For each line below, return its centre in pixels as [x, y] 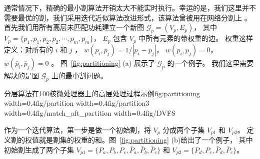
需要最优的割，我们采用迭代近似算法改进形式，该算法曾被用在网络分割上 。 [128, 17]
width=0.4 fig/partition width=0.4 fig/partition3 [77, 103]
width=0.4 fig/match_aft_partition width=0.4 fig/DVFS [90, 112]
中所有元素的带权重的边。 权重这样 [196, 38]
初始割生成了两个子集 [39, 149]
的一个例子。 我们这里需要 [210, 63]
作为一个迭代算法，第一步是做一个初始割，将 [77, 129]
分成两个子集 [184, 129]
